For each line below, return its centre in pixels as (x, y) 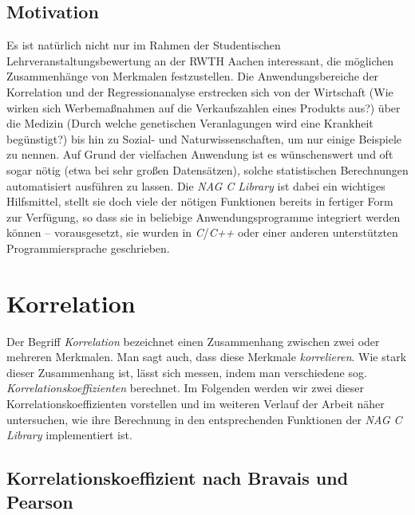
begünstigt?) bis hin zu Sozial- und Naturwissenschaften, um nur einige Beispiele (204, 138)
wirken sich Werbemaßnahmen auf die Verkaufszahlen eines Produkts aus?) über (204, 107)
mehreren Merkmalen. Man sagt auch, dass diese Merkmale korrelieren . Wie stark (207, 357)
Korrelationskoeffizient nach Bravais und (178, 478)
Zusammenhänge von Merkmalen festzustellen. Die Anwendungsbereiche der (193, 76)
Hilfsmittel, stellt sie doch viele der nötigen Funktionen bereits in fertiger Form (200, 201)
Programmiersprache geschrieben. (88, 248)
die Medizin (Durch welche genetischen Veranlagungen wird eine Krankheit (190, 123)
